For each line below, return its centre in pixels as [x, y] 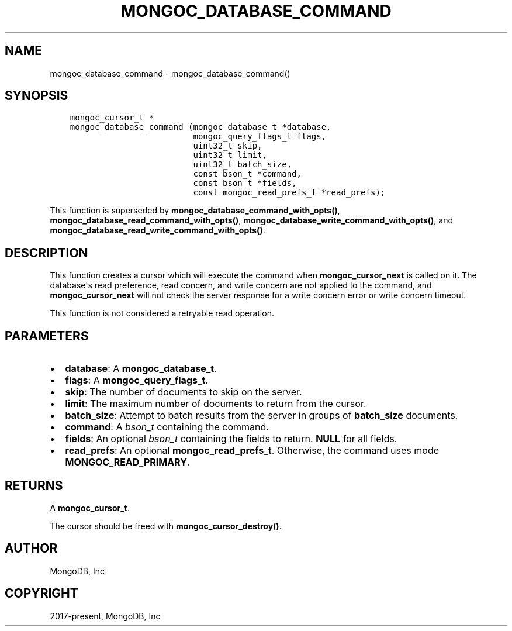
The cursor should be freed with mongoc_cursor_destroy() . [166, 526]
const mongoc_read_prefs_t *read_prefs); [289, 193]
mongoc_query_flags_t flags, [260, 137]
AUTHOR [31, 549]
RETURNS [34, 485]
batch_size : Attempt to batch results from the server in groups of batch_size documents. [262, 416]
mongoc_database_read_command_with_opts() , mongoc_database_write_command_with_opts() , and [252, 220]
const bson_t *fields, [245, 183]
